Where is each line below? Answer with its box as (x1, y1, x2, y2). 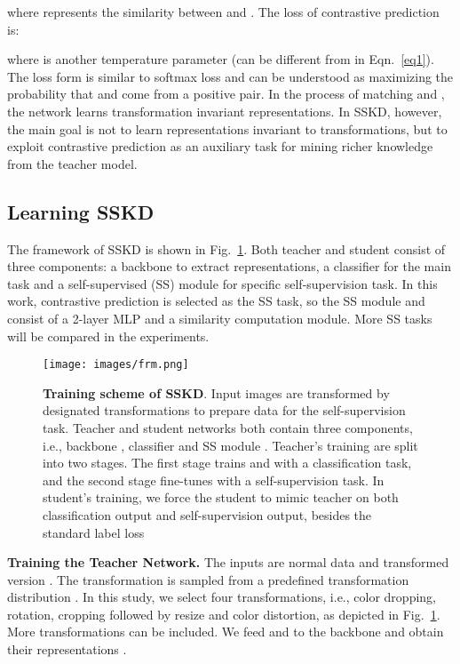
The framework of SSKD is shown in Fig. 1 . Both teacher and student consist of (7, 239, 446, 258)
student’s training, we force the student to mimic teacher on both (43, 488, 399, 507)
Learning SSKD (7, 197, 155, 225)
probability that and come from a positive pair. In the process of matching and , (7, 84, 445, 103)
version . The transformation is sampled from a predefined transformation (7, 570, 409, 588)
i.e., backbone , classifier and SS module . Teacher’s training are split (43, 436, 418, 454)
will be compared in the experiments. (7, 326, 210, 345)
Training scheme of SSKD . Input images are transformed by (43, 383, 390, 402)
